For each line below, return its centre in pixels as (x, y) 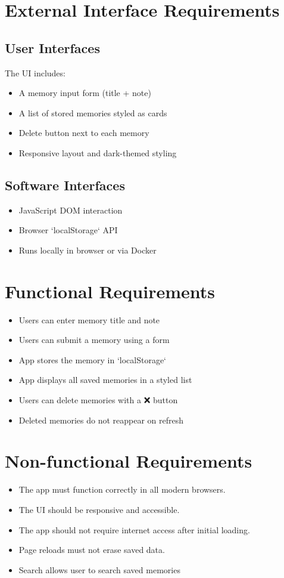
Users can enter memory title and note (89, 319)
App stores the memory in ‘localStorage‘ (93, 359)
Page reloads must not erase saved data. (92, 550)
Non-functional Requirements (129, 461)
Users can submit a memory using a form (94, 340)
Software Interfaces (65, 185)
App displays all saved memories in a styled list (105, 380)
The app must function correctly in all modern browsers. (122, 489)
